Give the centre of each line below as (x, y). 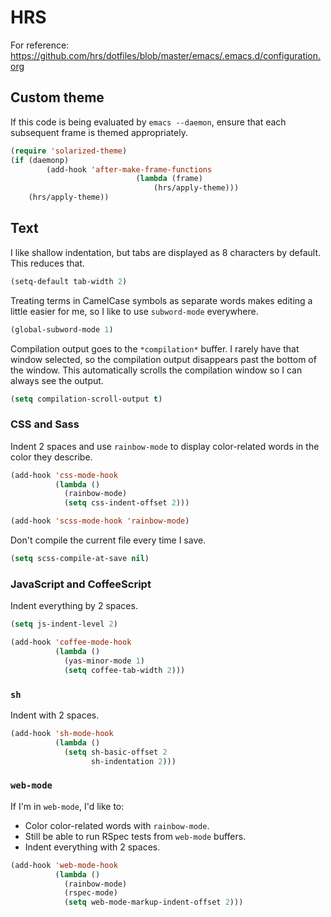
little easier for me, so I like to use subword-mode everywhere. (134, 311)
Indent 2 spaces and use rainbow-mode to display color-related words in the (165, 446)
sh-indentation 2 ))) (133, 761)
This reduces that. (47, 263)
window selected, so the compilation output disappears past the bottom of (163, 359)
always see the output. (57, 380)
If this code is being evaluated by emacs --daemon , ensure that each (148, 122)
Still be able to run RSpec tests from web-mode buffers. (135, 836)
